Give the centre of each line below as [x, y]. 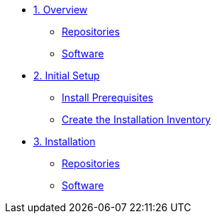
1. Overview [61, 10]
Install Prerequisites [108, 97]
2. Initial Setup [67, 75]
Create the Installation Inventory [137, 119]
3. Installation [65, 141]
